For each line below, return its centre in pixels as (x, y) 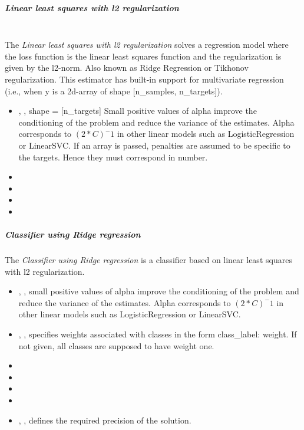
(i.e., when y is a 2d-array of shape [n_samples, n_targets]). (114, 91)
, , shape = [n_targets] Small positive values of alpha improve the (138, 111)
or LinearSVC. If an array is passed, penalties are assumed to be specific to (154, 145)
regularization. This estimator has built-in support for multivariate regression (144, 79)
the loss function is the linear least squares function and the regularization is (143, 56)
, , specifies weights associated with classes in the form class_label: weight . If (158, 334)
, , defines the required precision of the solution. (105, 420)
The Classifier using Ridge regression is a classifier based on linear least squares (148, 260)
